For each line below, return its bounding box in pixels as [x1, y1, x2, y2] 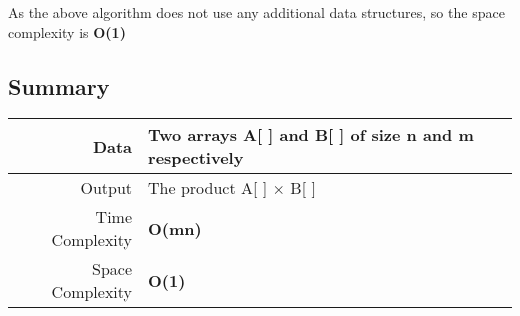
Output [80, 176, 133, 200]
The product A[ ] [148, 176, 268, 200]
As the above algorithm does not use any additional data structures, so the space [8, 2, 505, 22]
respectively [148, 146, 244, 170]
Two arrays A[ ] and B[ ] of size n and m [148, 123, 474, 147]
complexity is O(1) [8, 21, 126, 42]
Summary [8, 70, 110, 101]
